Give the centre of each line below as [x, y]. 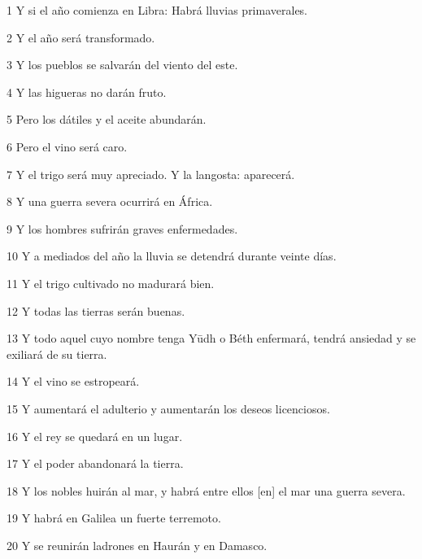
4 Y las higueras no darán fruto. [87, 92]
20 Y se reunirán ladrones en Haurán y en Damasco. [137, 545]
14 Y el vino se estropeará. [73, 381]
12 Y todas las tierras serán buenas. [96, 310]
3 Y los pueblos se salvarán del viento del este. [122, 65]
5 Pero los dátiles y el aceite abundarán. [107, 119]
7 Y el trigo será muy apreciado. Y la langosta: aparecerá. [151, 174]
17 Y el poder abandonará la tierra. [95, 463]
